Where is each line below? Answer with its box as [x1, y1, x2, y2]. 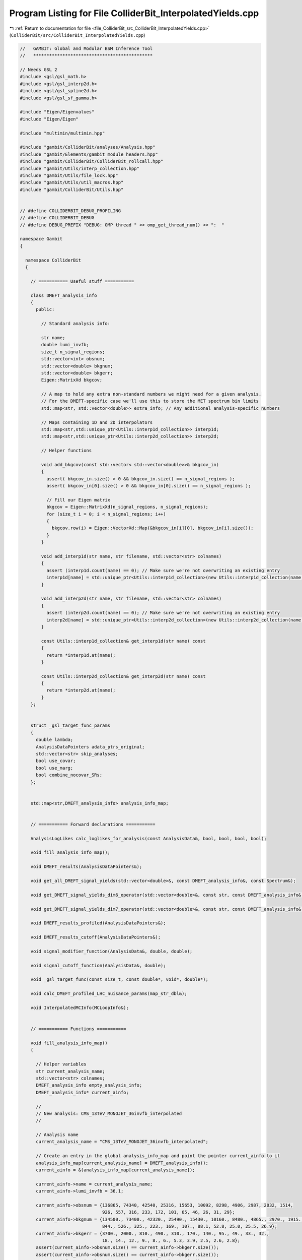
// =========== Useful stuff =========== [30, 278, 134, 284]
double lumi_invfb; [41, 342, 89, 348]
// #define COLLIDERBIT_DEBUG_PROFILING [20, 208, 121, 214]
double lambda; [36, 737, 73, 743]
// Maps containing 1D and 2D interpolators [41, 419, 153, 425]
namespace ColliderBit [25, 257, 82, 263]
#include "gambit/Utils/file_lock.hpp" [20, 172, 118, 178]
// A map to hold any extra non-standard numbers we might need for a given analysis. [41, 391, 262, 397]
